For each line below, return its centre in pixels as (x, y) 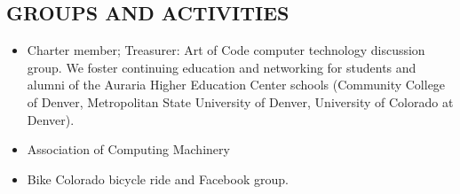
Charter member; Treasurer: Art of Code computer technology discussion (226, 50)
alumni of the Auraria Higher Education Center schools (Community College (236, 85)
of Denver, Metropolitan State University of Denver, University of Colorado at (240, 101)
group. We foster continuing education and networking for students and (222, 67)
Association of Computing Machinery (128, 149)
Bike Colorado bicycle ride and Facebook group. (158, 178)
